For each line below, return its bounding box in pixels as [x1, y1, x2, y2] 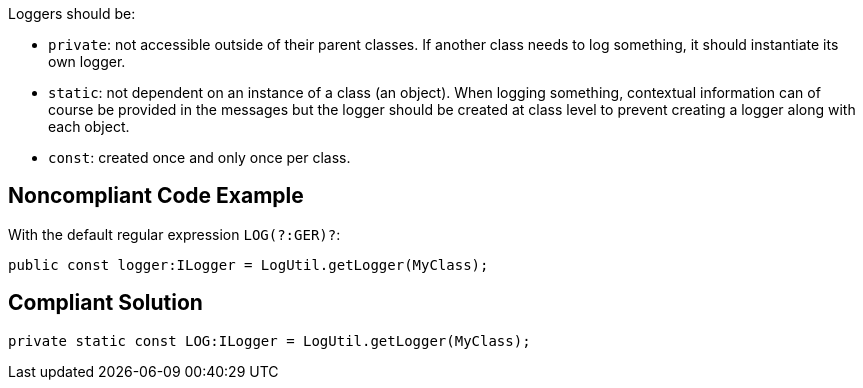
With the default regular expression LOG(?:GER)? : [8, 225, 341, 243]
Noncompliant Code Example [8, 183, 304, 209]
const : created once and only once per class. [48, 149, 351, 166]
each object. [48, 118, 130, 135]
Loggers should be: [8, 5, 136, 22]
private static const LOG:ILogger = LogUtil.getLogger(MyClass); [8, 332, 531, 349]
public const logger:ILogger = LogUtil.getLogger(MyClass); [8, 256, 489, 273]
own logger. [48, 53, 126, 70]
